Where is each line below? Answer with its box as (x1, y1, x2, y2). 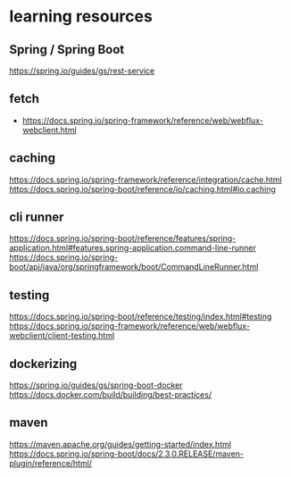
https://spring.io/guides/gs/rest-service (9, 65, 155, 76)
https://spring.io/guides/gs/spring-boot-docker (9, 380, 183, 390)
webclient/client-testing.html (9, 331, 115, 341)
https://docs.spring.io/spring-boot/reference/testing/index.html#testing (9, 311, 272, 322)
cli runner (9, 210, 64, 225)
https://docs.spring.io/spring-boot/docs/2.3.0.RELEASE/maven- (9, 448, 244, 459)
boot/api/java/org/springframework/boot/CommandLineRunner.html (9, 262, 259, 272)
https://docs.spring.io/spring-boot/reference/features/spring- (9, 233, 237, 244)
